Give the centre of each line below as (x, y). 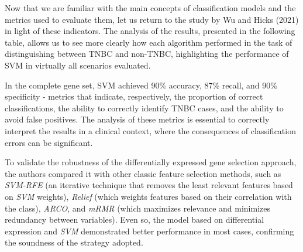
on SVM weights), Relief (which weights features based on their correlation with (148, 196)
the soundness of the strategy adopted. (74, 242)
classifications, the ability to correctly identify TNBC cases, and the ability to (144, 108)
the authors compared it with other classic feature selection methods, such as (143, 173)
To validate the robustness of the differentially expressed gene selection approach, (151, 162)
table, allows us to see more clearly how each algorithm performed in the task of (149, 42)
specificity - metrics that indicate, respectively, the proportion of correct (134, 96)
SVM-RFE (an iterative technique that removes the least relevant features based (149, 185)
